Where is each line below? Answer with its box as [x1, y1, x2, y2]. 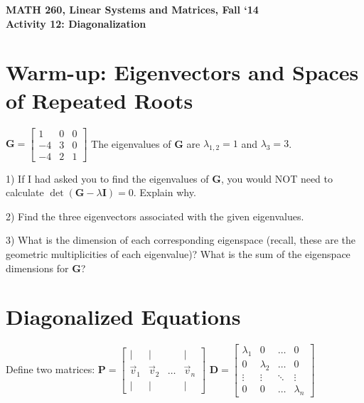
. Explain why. [133, 185, 196, 200]
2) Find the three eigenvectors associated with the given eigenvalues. [6, 208, 304, 223]
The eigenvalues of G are [91, 136, 200, 151]
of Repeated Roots [6, 85, 193, 114]
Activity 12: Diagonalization [6, 16, 146, 31]
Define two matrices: [6, 362, 95, 377]
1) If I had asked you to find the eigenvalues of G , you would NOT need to [6, 171, 333, 186]
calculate [6, 185, 44, 200]
